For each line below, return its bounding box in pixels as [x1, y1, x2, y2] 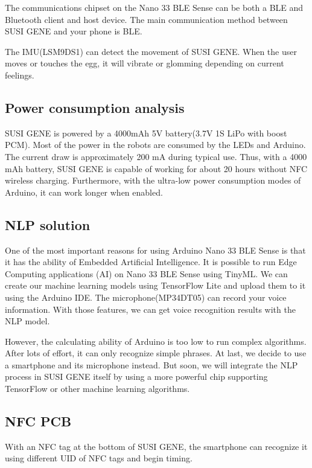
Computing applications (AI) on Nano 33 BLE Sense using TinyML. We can [5, 267, 288, 280]
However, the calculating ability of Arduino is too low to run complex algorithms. [5, 335, 307, 347]
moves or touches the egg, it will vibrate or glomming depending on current [5, 57, 284, 69]
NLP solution [5, 215, 91, 234]
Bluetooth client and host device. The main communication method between [5, 13, 288, 25]
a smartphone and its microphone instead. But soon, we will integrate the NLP [5, 358, 298, 371]
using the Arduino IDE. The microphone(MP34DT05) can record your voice [5, 290, 287, 303]
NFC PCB [5, 412, 72, 431]
